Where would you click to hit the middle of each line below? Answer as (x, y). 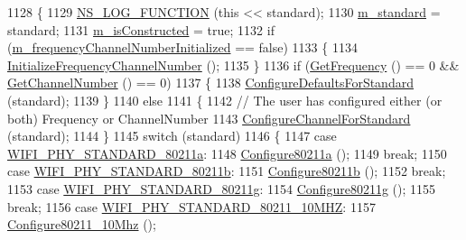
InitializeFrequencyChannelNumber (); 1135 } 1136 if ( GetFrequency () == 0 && (233, 65)
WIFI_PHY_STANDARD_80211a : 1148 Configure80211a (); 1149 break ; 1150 (227, 153)
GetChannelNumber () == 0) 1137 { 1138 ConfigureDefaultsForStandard (210, 83)
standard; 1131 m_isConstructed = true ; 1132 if (141, 29)
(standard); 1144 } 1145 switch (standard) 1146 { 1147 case (172, 136)
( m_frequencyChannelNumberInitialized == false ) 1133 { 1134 (182, 47)
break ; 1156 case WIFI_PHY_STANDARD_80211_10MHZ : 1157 (191, 206)
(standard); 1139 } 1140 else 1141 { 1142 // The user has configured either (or (225, 100)
